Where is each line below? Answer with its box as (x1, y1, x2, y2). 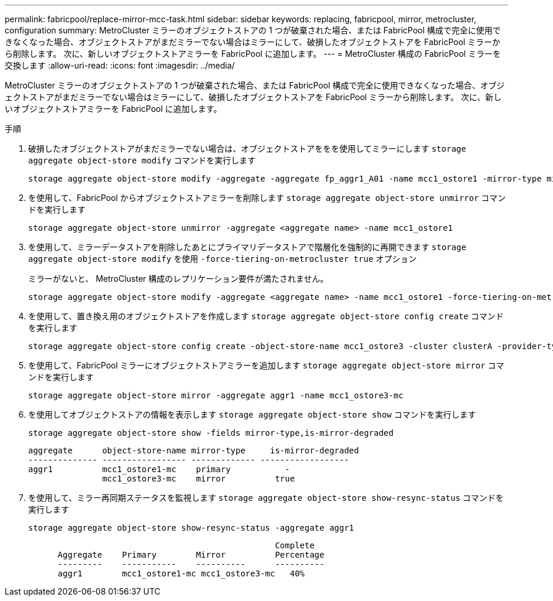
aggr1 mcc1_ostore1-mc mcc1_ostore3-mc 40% (57, 569, 305, 578)
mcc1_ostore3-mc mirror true (102, 474, 295, 483)
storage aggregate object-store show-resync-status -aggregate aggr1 (28, 523, 354, 532)
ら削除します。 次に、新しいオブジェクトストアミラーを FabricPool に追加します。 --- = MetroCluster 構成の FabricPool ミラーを (5, 49, 501, 59)
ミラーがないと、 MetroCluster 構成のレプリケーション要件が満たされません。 (28, 274, 329, 284)
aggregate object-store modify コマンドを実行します (28, 155, 256, 165)
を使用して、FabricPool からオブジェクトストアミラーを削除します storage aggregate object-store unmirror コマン (28, 193, 506, 203)
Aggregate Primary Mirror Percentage (57, 550, 325, 559)
